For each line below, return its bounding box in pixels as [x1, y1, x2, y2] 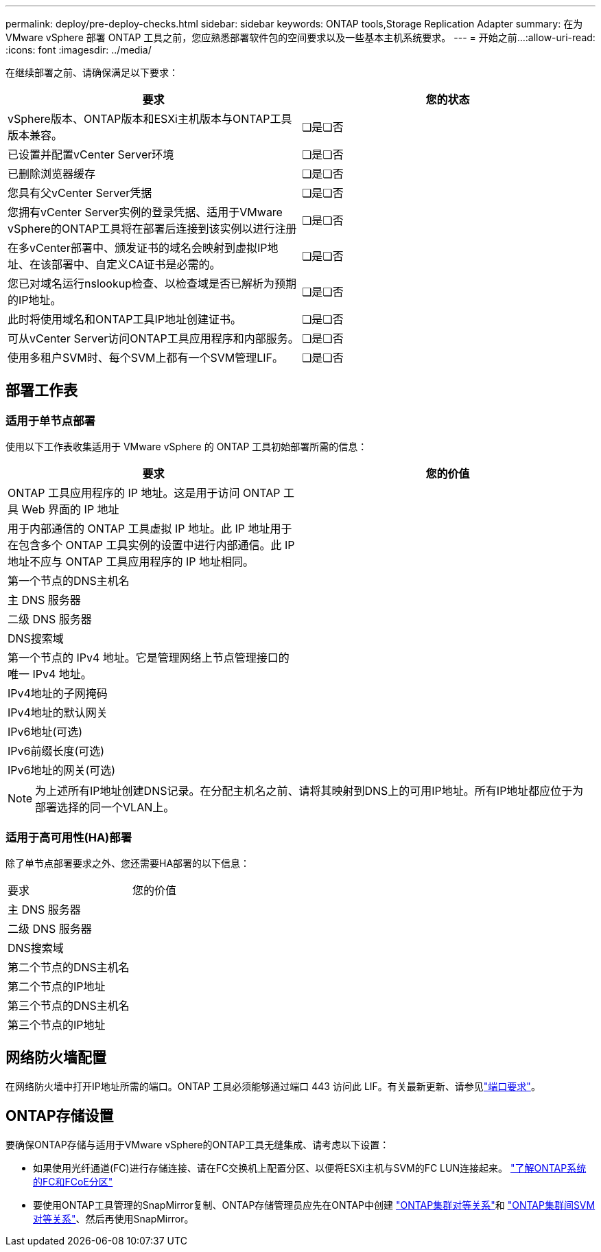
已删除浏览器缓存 [8, 167, 96, 181]
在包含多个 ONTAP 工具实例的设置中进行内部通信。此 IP [8, 538, 295, 553]
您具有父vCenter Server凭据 [8, 186, 152, 200]
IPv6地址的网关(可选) [8, 763, 116, 778]
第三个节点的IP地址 [8, 1017, 106, 1032]
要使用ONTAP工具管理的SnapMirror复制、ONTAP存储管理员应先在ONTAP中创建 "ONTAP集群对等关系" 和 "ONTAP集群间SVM [33, 1198, 596, 1211]
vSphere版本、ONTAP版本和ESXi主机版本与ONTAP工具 [8, 112, 292, 126]
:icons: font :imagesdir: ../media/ [5, 44, 152, 56]
